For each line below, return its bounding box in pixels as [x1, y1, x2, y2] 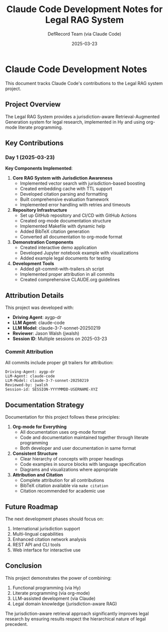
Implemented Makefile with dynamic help [20, 223, 106, 229]
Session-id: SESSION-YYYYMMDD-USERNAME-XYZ [5, 387, 98, 392]
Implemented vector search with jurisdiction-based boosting [20, 180, 145, 187]
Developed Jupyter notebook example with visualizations [20, 250, 139, 256]
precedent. [5, 621, 28, 627]
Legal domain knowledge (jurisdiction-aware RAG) [12, 600, 117, 607]
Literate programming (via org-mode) [12, 590, 90, 596]
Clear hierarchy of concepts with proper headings [20, 456, 124, 462]
